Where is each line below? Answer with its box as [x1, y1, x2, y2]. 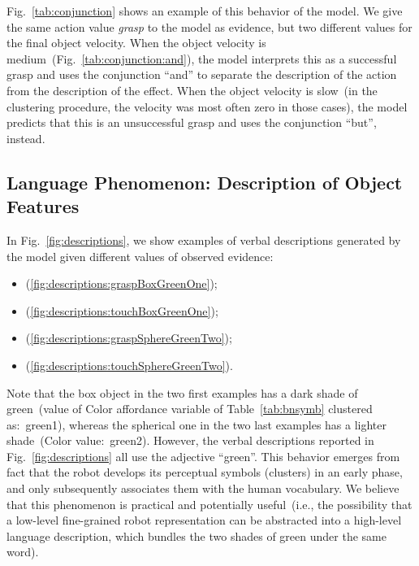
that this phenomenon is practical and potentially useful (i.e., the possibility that [6, 495, 413, 512]
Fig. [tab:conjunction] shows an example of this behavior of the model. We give [6, 2, 403, 19]
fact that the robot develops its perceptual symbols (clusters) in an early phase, [6, 464, 403, 481]
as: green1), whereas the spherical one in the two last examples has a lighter [6, 416, 387, 433]
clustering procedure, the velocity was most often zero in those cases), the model [6, 98, 408, 115]
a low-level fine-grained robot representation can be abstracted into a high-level [6, 512, 402, 529]
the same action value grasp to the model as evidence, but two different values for [6, 18, 413, 35]
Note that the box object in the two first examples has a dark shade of [6, 384, 358, 401]
